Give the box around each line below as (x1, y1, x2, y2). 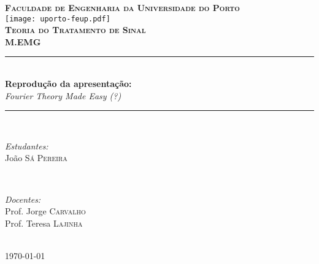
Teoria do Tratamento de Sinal (5, 23, 146, 36)
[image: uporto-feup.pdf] (5, 14, 110, 23)
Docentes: (5, 192, 41, 205)
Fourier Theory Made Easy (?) (5, 89, 121, 102)
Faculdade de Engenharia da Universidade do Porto (5, 1, 240, 13)
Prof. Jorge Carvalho (5, 205, 86, 217)
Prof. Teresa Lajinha (5, 216, 83, 229)
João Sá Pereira (5, 151, 67, 164)
